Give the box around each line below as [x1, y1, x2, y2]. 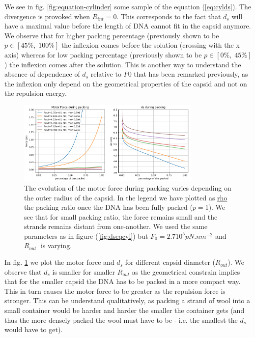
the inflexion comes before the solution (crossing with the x [61, 40, 240, 50]
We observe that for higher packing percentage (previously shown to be [4, 30, 219, 40]
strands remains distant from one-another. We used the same [24, 221, 208, 231]
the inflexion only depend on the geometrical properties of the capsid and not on [4, 78, 247, 88]
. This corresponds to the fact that [116, 11, 221, 21]
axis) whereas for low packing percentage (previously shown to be [4, 49, 202, 59]
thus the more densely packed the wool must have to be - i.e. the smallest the [4, 314, 238, 325]
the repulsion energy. [4, 88, 67, 98]
